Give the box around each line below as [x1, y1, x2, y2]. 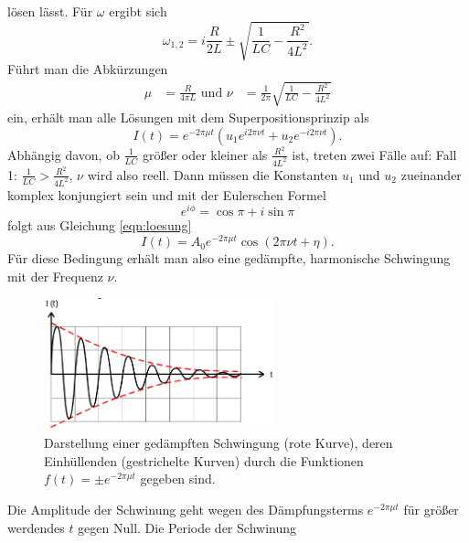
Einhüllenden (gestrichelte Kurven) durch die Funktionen [44, 451, 364, 470]
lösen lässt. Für [7, 2, 93, 20]
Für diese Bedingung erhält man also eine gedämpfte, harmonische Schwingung [7, 249, 451, 268]
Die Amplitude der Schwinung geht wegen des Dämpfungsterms [7, 500, 364, 518]
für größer [403, 500, 459, 518]
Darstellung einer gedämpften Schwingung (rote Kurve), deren [44, 433, 393, 452]
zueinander [400, 165, 462, 184]
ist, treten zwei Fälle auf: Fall [292, 144, 457, 164]
